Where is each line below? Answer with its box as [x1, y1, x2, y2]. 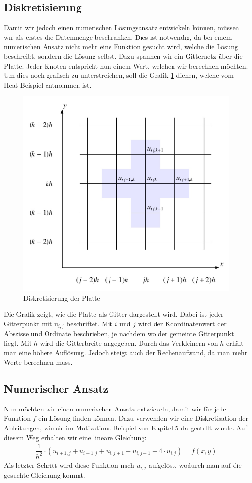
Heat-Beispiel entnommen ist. [4, 79, 92, 89]
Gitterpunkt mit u [4, 318, 58, 328]
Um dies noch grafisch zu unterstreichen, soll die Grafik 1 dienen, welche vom [4, 70, 234, 80]
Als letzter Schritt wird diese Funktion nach [4, 460, 134, 470]
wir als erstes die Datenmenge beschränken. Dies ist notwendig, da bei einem [4, 32, 232, 42]
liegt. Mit [4, 338, 32, 348]
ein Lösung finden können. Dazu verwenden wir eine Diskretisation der [38, 413, 248, 423]
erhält [226, 338, 244, 348]
